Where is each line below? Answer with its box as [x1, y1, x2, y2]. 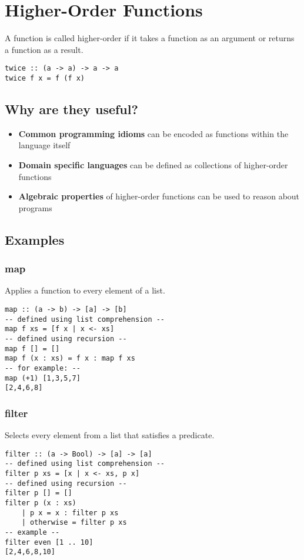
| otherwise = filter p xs [21, 518, 127, 527]
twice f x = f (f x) [5, 74, 85, 82]
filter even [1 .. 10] [5, 538, 93, 546]
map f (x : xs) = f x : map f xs [5, 354, 135, 363]
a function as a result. [5, 43, 83, 55]
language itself [18, 139, 71, 151]
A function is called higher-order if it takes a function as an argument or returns [5, 32, 295, 44]
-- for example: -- [5, 364, 81, 372]
